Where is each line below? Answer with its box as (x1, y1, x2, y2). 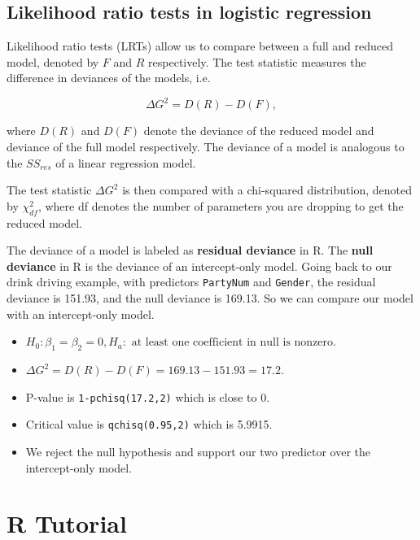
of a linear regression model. (55, 154, 196, 171)
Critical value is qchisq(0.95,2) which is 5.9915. (25, 416, 273, 433)
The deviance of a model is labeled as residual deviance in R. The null (7, 242, 374, 259)
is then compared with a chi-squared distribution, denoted (122, 181, 412, 198)
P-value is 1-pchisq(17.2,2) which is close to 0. (25, 388, 270, 405)
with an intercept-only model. (7, 305, 155, 322)
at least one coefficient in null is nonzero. (131, 337, 336, 349)
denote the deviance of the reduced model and (143, 122, 374, 139)
